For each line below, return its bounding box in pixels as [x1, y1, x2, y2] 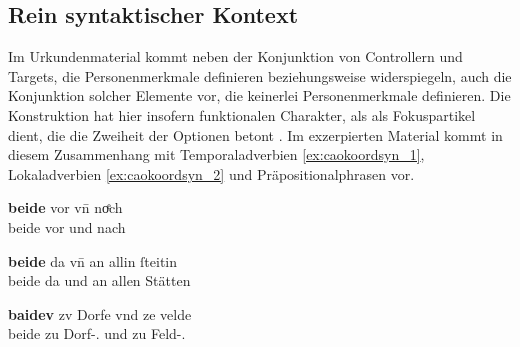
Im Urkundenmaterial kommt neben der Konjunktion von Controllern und [8, 46, 463, 67]
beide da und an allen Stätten [8, 270, 191, 291]
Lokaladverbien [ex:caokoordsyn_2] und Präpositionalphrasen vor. [8, 163, 415, 184]
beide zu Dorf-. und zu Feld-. [8, 323, 186, 344]
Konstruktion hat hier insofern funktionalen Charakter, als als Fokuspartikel [8, 104, 476, 125]
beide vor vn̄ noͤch [8, 197, 123, 218]
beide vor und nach [8, 216, 126, 237]
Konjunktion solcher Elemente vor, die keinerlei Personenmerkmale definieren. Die [8, 85, 511, 106]
